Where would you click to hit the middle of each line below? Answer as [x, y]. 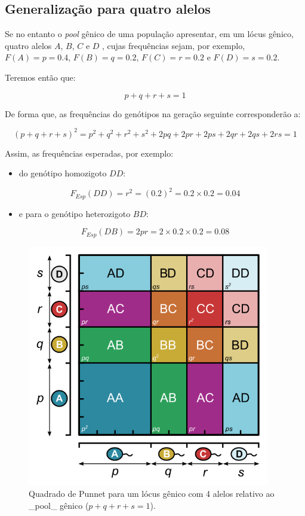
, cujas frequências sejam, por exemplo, [174, 45]
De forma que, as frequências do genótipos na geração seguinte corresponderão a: [153, 113]
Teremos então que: [40, 77]
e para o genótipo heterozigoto [75, 213]
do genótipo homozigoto [63, 173]
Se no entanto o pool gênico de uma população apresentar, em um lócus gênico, [149, 34]
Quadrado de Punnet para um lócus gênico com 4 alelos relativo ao [152, 494]
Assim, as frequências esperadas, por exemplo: [89, 153]
